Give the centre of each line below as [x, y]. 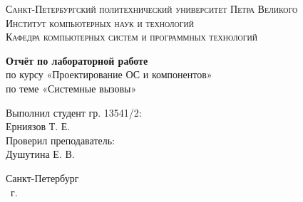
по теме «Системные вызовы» [71, 88]
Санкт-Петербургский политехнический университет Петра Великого [152, 9]
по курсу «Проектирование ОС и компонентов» [109, 74]
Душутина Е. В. [40, 154]
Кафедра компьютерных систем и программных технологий [132, 37]
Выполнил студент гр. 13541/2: [74, 112]
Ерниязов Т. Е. [38, 126]
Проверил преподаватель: [60, 140]
